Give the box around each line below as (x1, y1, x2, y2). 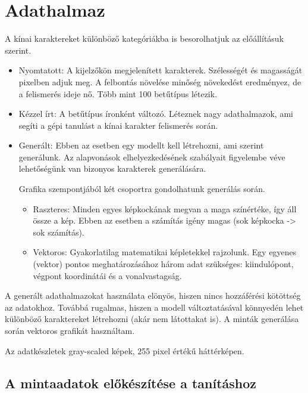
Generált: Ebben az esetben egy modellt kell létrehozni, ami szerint (18, 139, 264, 151)
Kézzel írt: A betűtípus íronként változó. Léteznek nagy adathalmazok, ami (18, 107, 293, 120)
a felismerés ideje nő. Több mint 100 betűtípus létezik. (18, 87, 218, 100)
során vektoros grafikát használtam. (5, 324, 135, 336)
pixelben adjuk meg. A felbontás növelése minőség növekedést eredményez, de (18, 75, 301, 88)
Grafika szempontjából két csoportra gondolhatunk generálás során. (18, 182, 265, 195)
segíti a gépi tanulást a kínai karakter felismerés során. (18, 119, 218, 131)
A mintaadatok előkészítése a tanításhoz (5, 373, 257, 392)
